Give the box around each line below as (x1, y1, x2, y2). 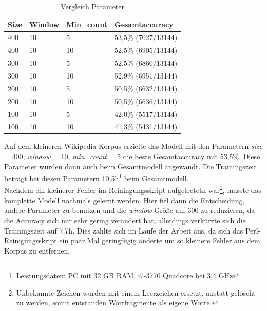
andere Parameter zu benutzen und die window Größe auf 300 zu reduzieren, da (4, 205, 255, 216)
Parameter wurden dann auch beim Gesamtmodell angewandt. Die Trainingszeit (4, 161, 257, 171)
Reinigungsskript (4, 235, 57, 246)
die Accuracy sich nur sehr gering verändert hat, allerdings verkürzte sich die (4, 215, 246, 225)
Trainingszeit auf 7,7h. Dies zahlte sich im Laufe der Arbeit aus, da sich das (4, 225, 243, 236)
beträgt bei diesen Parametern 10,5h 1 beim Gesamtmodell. (4, 171, 189, 183)
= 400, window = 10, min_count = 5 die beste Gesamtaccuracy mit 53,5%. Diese (4, 151, 260, 162)
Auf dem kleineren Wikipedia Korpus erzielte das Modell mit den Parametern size (4, 141, 263, 151)
